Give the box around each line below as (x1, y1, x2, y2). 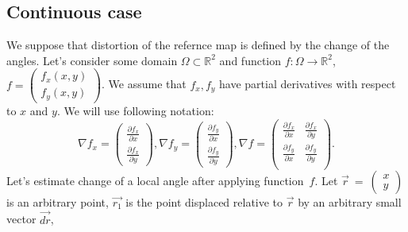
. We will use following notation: (56, 102, 214, 118)
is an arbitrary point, (6, 193, 109, 210)
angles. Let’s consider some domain (6, 52, 178, 68)
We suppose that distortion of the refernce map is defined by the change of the (6, 37, 390, 53)
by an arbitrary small (298, 193, 402, 210)
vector (6, 211, 37, 227)
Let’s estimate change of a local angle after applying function (6, 172, 304, 188)
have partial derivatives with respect (219, 75, 396, 92)
